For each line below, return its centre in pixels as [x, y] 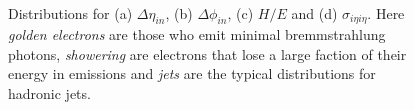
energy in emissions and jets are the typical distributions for [192, 73]
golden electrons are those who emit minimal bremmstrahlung [197, 34]
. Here [386, 12]
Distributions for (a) [70, 12]
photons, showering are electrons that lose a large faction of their [207, 53]
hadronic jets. [49, 92]
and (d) [314, 12]
